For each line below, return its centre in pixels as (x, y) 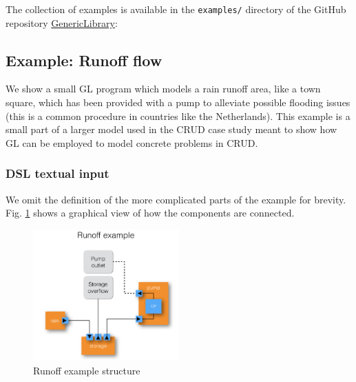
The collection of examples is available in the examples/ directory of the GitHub (176, 9)
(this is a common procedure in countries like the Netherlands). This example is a (178, 115)
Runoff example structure (87, 370)
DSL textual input (57, 173)
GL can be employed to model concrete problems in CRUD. (132, 142)
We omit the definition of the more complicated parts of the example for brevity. (176, 199)
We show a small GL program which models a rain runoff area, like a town (163, 89)
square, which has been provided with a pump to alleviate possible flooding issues (178, 102)
